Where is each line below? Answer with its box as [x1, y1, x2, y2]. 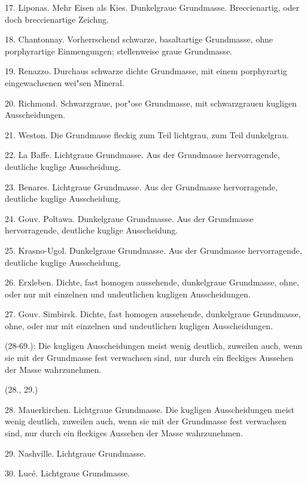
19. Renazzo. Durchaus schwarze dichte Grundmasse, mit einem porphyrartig [5, 65, 287, 77]
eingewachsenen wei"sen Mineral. [5, 76, 124, 89]
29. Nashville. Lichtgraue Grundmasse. [5, 446, 146, 459]
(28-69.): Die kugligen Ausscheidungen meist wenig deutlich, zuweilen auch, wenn [5, 339, 303, 352]
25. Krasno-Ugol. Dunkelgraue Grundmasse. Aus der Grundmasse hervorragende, [5, 244, 302, 256]
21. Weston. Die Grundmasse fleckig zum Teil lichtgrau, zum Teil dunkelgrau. [5, 128, 289, 141]
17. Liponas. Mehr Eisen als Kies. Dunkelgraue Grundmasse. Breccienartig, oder [5, 1, 299, 13]
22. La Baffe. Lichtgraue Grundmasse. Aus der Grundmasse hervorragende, [5, 148, 280, 161]
